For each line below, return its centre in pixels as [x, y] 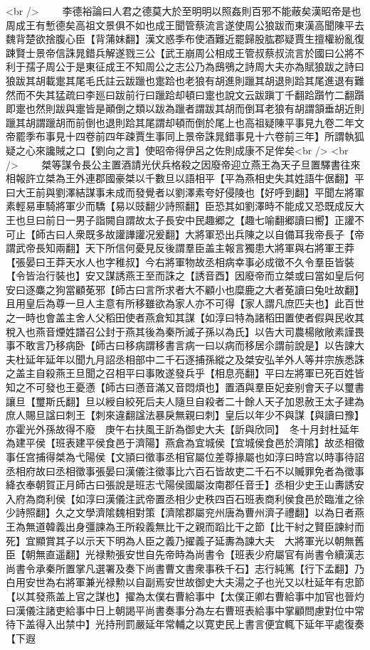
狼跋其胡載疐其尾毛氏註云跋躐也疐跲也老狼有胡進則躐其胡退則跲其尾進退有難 [185, 80]
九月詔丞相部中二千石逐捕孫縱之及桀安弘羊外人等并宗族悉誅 [224, 359]
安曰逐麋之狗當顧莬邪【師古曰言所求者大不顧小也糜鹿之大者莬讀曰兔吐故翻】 [185, 289]
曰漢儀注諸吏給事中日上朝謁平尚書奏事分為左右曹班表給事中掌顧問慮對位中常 [185, 610]
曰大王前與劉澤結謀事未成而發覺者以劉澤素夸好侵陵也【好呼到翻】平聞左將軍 [185, 192]
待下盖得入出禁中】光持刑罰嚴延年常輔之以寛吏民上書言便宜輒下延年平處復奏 [185, 624]
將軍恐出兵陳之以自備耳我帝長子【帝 [279, 234]
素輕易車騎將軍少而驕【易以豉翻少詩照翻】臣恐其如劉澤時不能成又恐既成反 [180, 206]
